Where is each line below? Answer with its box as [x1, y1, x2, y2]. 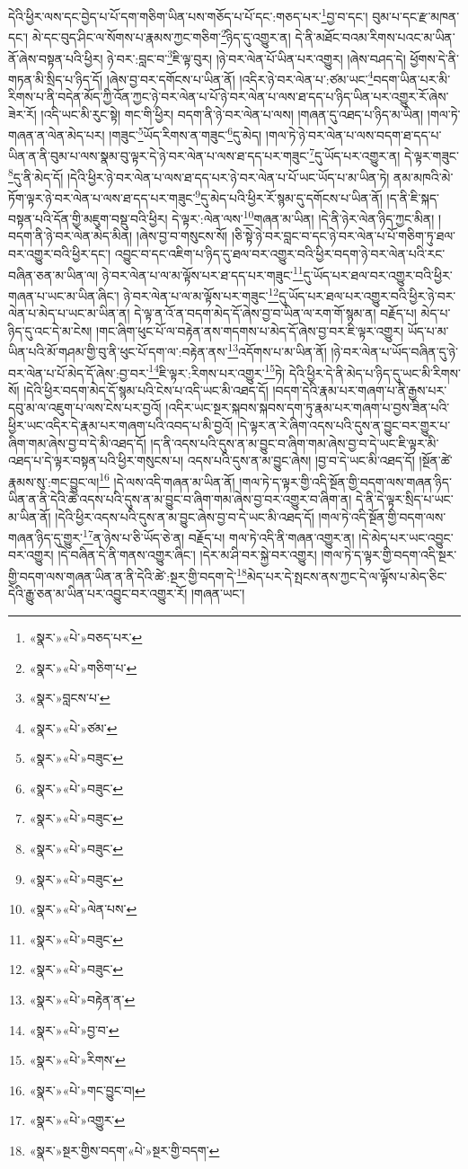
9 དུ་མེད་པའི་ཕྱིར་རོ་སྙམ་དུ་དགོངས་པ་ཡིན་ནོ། [195, 185, 383, 207]
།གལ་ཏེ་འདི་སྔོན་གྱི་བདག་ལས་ [318, 507, 446, 526]
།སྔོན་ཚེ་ [419, 451, 453, 470]
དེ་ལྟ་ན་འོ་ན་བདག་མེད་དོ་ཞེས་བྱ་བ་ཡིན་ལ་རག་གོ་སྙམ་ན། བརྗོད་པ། [134, 304, 417, 323]
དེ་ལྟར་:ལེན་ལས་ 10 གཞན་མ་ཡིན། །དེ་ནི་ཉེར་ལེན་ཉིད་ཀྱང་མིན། [172, 207, 435, 227]
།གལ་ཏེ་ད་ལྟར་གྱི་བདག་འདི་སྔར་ [321, 545, 457, 564]
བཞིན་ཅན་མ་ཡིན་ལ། [8, 265, 99, 284]
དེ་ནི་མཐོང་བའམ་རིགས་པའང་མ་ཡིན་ [295, 27, 455, 46]
